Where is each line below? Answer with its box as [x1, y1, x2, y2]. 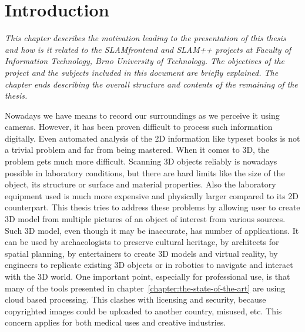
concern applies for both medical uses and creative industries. [5, 316, 226, 328]
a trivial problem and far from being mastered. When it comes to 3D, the [5, 143, 270, 156]
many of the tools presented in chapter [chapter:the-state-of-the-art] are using [5, 281, 286, 294]
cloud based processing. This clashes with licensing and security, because [5, 293, 266, 306]
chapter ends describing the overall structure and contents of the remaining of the [5, 78, 298, 90]
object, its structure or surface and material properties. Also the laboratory [5, 178, 276, 190]
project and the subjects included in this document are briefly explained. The [5, 66, 279, 78]
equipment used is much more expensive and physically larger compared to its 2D [5, 189, 299, 202]
